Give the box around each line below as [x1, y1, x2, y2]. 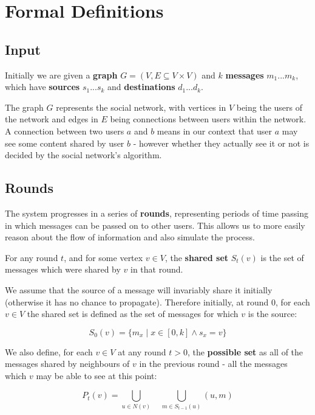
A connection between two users [5, 124, 124, 137]
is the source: [248, 307, 297, 320]
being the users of [236, 100, 303, 113]
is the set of [260, 251, 304, 263]
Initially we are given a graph [5, 68, 118, 81]
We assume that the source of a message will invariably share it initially [5, 283, 273, 296]
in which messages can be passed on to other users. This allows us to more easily [5, 218, 305, 231]
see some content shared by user [5, 136, 124, 149]
